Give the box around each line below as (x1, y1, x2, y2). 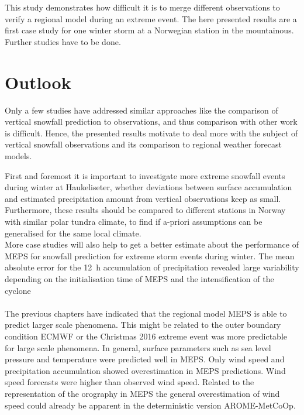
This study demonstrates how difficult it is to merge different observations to (5, 1, 280, 13)
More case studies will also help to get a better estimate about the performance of (5, 238, 299, 251)
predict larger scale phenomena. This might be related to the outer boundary (5, 318, 281, 331)
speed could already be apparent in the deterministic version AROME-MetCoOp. (5, 399, 296, 411)
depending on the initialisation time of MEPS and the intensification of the (5, 273, 274, 284)
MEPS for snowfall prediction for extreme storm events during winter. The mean (5, 249, 295, 262)
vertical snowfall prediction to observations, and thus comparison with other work (5, 115, 298, 128)
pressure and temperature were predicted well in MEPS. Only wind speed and (5, 353, 285, 365)
